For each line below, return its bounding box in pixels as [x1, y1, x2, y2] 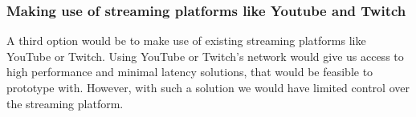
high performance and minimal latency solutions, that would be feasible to [6, 63, 373, 80]
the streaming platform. [6, 95, 124, 111]
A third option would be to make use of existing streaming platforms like [6, 32, 366, 49]
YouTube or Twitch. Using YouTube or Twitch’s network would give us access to [6, 47, 404, 64]
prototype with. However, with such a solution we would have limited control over [6, 79, 410, 95]
